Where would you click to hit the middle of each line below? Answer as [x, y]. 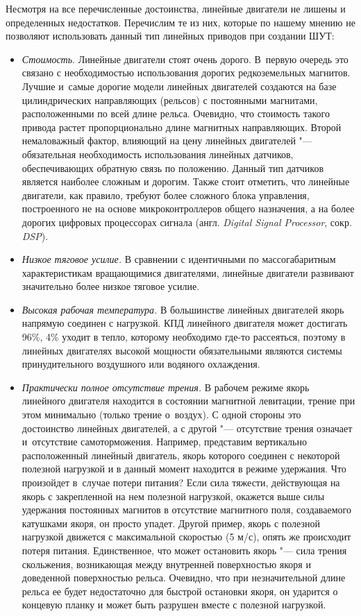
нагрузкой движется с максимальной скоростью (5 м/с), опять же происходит [186, 537]
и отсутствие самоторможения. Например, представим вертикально [164, 442]
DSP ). [35, 236]
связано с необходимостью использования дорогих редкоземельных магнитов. [186, 72]
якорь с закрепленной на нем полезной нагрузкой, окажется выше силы [173, 496]
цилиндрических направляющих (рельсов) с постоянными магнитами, [170, 100]
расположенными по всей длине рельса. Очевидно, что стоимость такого [176, 113]
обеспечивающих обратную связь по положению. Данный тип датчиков [173, 168]
